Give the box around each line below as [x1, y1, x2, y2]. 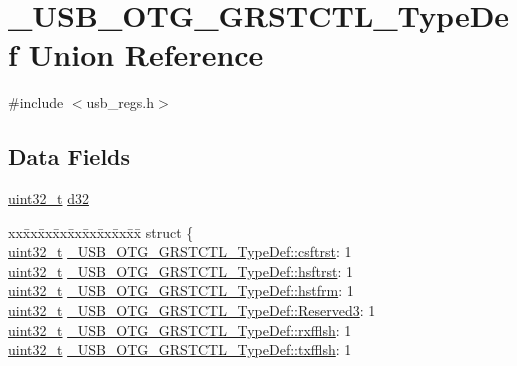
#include [8, 92, 64, 113]
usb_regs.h [86, 92, 155, 113]
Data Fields [8, 141, 131, 172]
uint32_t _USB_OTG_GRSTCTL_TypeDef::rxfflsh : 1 [8, 319, 352, 340]
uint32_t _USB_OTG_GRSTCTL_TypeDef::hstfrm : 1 [8, 280, 354, 301]
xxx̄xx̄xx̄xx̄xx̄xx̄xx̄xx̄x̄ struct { [8, 221, 194, 242]
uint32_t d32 [8, 188, 89, 209]
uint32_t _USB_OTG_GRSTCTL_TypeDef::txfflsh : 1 [8, 339, 352, 360]
